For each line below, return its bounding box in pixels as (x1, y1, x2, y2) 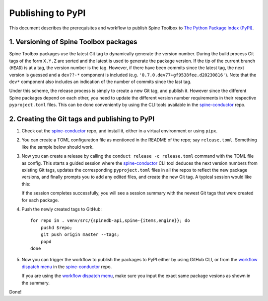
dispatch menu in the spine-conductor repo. (21, 264, 112, 270)
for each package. (21, 197, 59, 203)
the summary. (21, 280, 50, 286)
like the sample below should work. (21, 144, 94, 150)
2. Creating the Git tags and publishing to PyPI (9, 115, 155, 123)
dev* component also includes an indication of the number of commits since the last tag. (9, 79, 192, 85)
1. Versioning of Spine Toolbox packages (9, 38, 137, 46)
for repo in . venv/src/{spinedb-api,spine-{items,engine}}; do (30, 218, 191, 223)
